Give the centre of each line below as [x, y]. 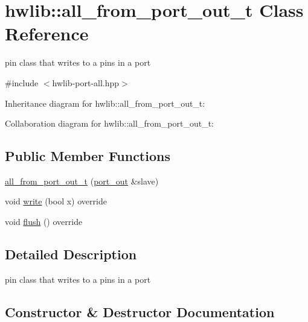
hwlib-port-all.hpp [86, 82]
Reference [47, 33]
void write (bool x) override [56, 201]
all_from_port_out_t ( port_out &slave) [82, 181]
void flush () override [44, 222]
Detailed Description [71, 254]
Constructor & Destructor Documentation [140, 311]
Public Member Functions [88, 156]
